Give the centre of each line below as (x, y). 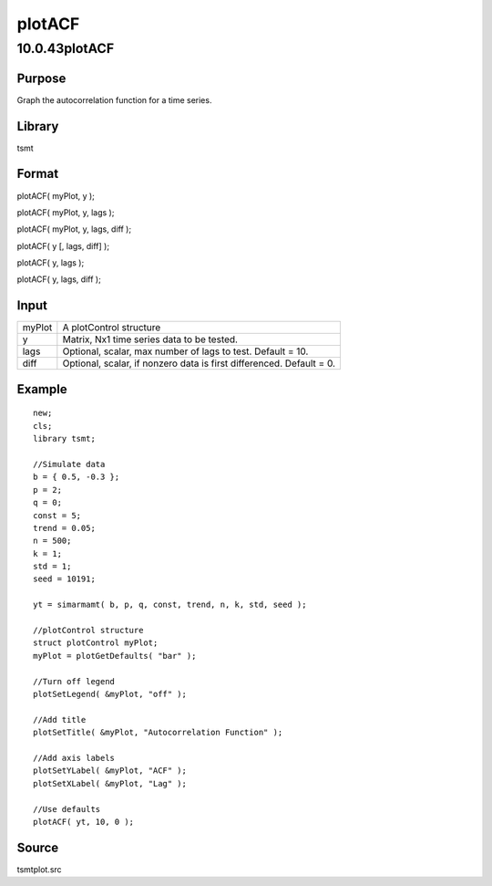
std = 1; (52, 567)
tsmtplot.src (40, 869)
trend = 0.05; (64, 528)
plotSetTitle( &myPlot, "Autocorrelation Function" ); (158, 733)
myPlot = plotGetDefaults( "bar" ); (115, 656)
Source (38, 847)
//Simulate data (69, 464)
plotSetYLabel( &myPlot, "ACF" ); (110, 771)
